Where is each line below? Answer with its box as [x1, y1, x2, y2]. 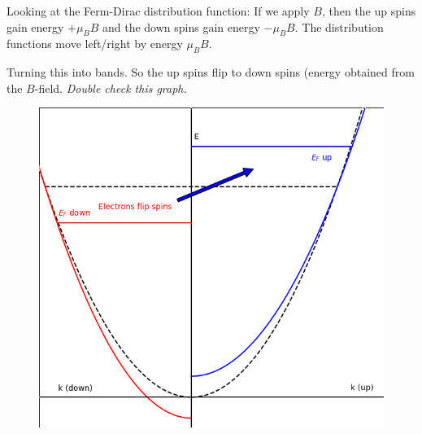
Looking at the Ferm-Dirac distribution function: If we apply [7, 2, 310, 19]
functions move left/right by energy [7, 35, 183, 52]
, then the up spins [321, 2, 416, 19]
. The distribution [294, 18, 384, 35]
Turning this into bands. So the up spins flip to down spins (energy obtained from [7, 64, 415, 81]
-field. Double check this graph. [34, 79, 187, 96]
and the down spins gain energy [102, 18, 260, 35]
